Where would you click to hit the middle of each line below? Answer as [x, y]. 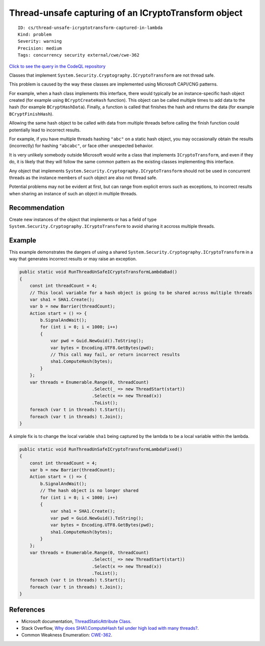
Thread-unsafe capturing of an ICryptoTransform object [126, 13]
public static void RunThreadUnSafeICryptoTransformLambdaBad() [98, 272]
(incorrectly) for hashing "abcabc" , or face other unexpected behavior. [81, 146]
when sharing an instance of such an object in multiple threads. [73, 193]
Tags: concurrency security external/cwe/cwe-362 [79, 55]
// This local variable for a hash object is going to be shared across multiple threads [141, 292]
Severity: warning [40, 41]
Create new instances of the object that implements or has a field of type [83, 219]
